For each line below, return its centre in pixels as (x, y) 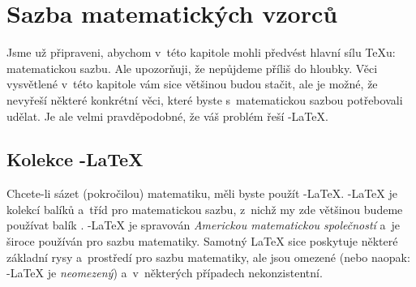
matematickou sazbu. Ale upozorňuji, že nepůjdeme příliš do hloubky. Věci (192, 68)
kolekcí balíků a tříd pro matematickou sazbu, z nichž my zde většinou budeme (205, 209)
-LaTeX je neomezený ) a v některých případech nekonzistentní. (165, 273)
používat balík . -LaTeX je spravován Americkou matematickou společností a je (204, 225)
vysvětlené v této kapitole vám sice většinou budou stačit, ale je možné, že (192, 84)
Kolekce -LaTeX (75, 159)
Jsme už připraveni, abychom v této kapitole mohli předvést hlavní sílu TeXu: (201, 52)
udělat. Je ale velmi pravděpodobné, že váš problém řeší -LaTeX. (167, 116)
